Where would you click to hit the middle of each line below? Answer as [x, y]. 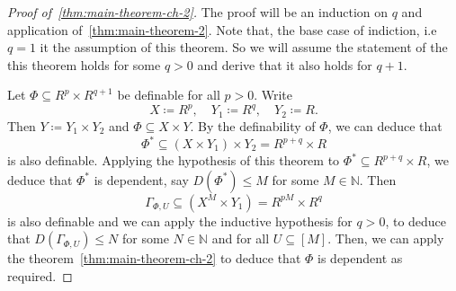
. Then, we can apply [386, 238]
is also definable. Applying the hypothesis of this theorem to [174, 160]
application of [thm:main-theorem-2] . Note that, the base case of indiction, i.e [222, 29]
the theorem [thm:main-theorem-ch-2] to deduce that [154, 258]
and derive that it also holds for [285, 64]
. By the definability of [253, 125]
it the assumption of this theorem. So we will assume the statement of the [244, 47]
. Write [273, 95]
